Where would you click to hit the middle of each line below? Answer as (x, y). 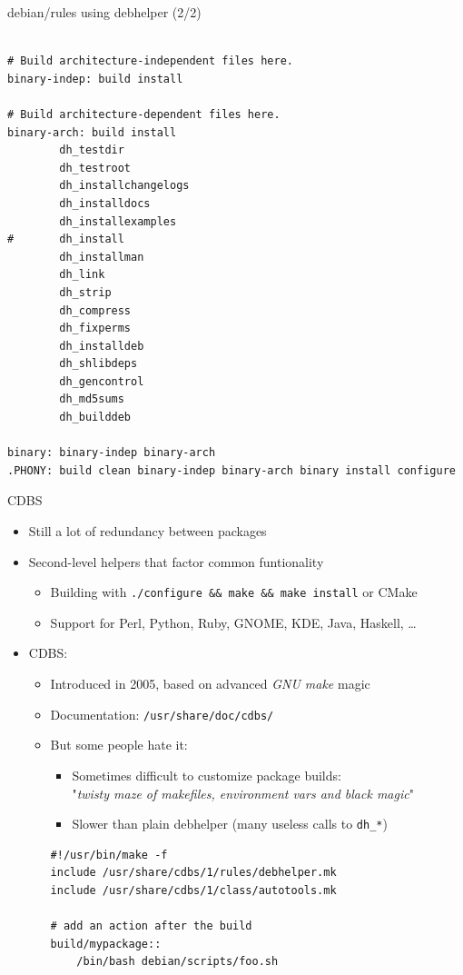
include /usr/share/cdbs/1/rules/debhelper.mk (193, 873)
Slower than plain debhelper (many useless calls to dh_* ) (230, 824)
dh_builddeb (95, 418)
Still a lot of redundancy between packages (148, 531)
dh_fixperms (95, 328)
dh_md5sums (92, 399)
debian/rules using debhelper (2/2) (104, 12)
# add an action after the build (151, 926)
